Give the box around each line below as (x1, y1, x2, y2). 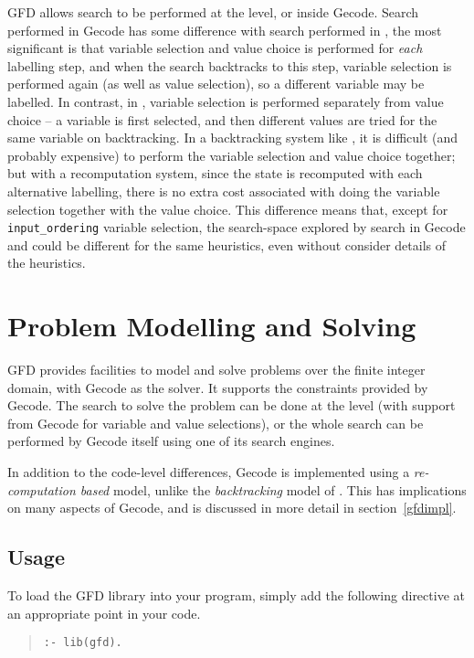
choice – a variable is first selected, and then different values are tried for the (7, 110, 437, 129)
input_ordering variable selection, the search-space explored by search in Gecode (7, 218, 466, 237)
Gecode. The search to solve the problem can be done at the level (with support (7, 396, 456, 415)
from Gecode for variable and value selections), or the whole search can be (7, 413, 424, 432)
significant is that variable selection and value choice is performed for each (7, 38, 423, 58)
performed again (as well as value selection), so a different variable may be (7, 74, 425, 93)
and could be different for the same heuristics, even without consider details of (7, 235, 447, 254)
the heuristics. (7, 253, 86, 272)
